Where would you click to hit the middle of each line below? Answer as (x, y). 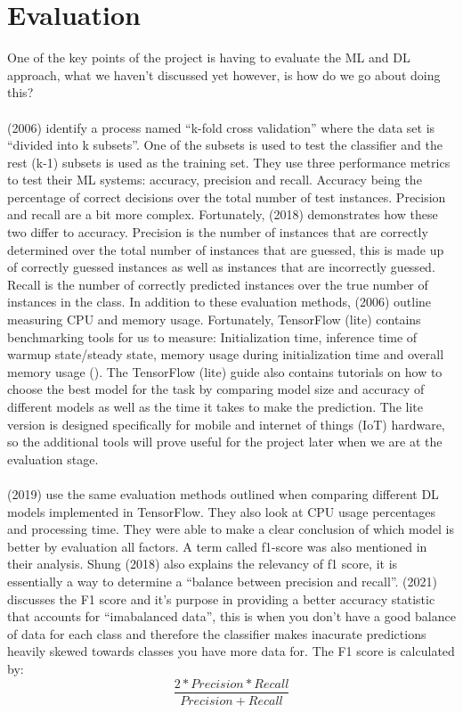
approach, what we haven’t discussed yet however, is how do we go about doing (224, 74)
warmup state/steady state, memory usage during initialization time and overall (226, 354)
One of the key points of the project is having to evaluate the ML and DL (209, 57)
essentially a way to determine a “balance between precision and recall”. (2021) (222, 581)
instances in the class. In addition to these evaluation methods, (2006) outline (219, 302)
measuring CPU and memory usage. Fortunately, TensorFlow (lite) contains (214, 320)
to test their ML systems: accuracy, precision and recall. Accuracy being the (215, 180)
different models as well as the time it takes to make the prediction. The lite (215, 406)
